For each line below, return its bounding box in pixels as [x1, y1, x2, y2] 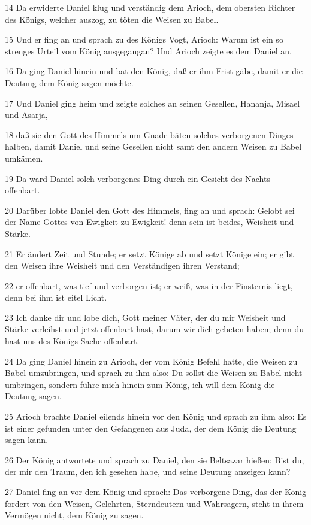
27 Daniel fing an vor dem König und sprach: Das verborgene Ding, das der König [5, 485, 307, 497]
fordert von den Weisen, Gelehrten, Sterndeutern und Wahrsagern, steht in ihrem [5, 497, 304, 509]
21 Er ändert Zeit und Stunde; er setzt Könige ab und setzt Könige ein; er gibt [5, 247, 294, 260]
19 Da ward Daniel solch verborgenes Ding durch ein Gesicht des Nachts [5, 172, 270, 184]
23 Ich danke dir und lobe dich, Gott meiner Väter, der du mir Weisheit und [5, 311, 286, 323]
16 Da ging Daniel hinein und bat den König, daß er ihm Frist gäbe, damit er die [5, 65, 303, 77]
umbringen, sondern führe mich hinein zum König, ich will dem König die [5, 378, 275, 390]
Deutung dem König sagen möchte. [5, 76, 134, 89]
